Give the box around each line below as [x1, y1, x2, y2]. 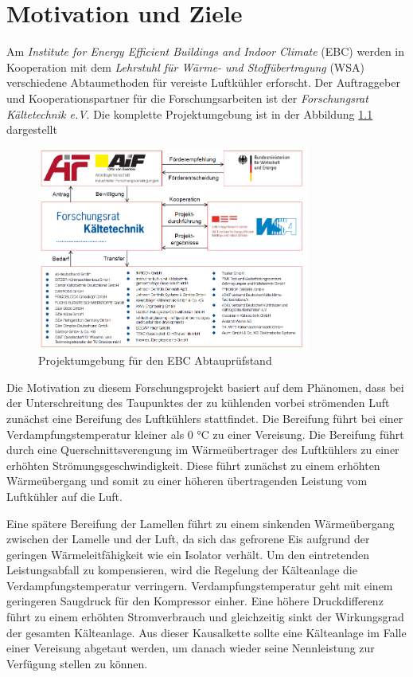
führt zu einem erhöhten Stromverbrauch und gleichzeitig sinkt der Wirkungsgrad [6, 609, 404, 625]
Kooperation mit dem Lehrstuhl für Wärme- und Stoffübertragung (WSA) [6, 58, 364, 75]
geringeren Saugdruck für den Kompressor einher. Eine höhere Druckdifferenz [6, 593, 384, 609]
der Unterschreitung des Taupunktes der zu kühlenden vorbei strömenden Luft [6, 394, 390, 411]
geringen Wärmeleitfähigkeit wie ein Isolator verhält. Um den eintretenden [6, 546, 370, 562]
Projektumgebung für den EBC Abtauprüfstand [38, 352, 272, 369]
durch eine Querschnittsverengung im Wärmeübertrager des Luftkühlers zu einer [6, 441, 399, 458]
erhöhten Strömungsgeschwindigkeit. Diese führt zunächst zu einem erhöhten [6, 456, 380, 473]
